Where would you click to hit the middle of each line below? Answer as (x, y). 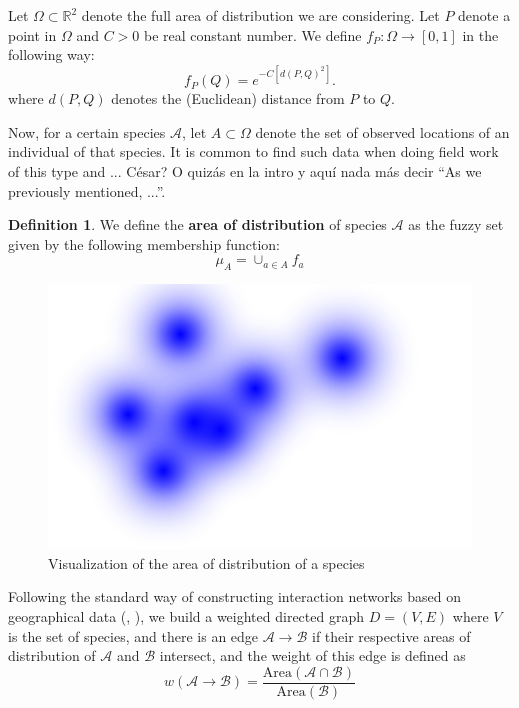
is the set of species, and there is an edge (133, 635)
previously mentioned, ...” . (87, 190)
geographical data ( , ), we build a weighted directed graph (186, 616)
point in (32, 34)
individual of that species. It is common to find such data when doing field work (253, 151)
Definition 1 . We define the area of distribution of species (197, 224)
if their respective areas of (391, 635)
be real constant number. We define (252, 34)
